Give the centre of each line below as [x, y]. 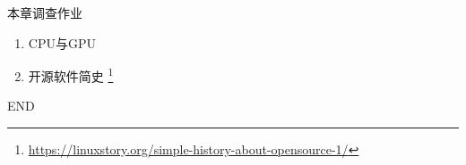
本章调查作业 [45, 12]
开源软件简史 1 [71, 74]
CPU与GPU [62, 42]
